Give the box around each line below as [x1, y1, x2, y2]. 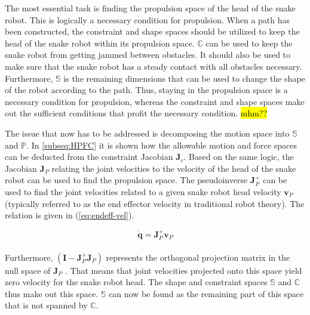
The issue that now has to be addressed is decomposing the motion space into [5, 126, 290, 139]
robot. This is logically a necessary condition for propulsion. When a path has [5, 13, 290, 26]
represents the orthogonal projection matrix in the [106, 251, 290, 263]
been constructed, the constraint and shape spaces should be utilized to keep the [5, 25, 300, 38]
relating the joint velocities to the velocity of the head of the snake [51, 162, 296, 174]
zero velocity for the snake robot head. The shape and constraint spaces [5, 276, 268, 288]
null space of [5, 264, 51, 276]
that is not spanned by [5, 299, 88, 311]
